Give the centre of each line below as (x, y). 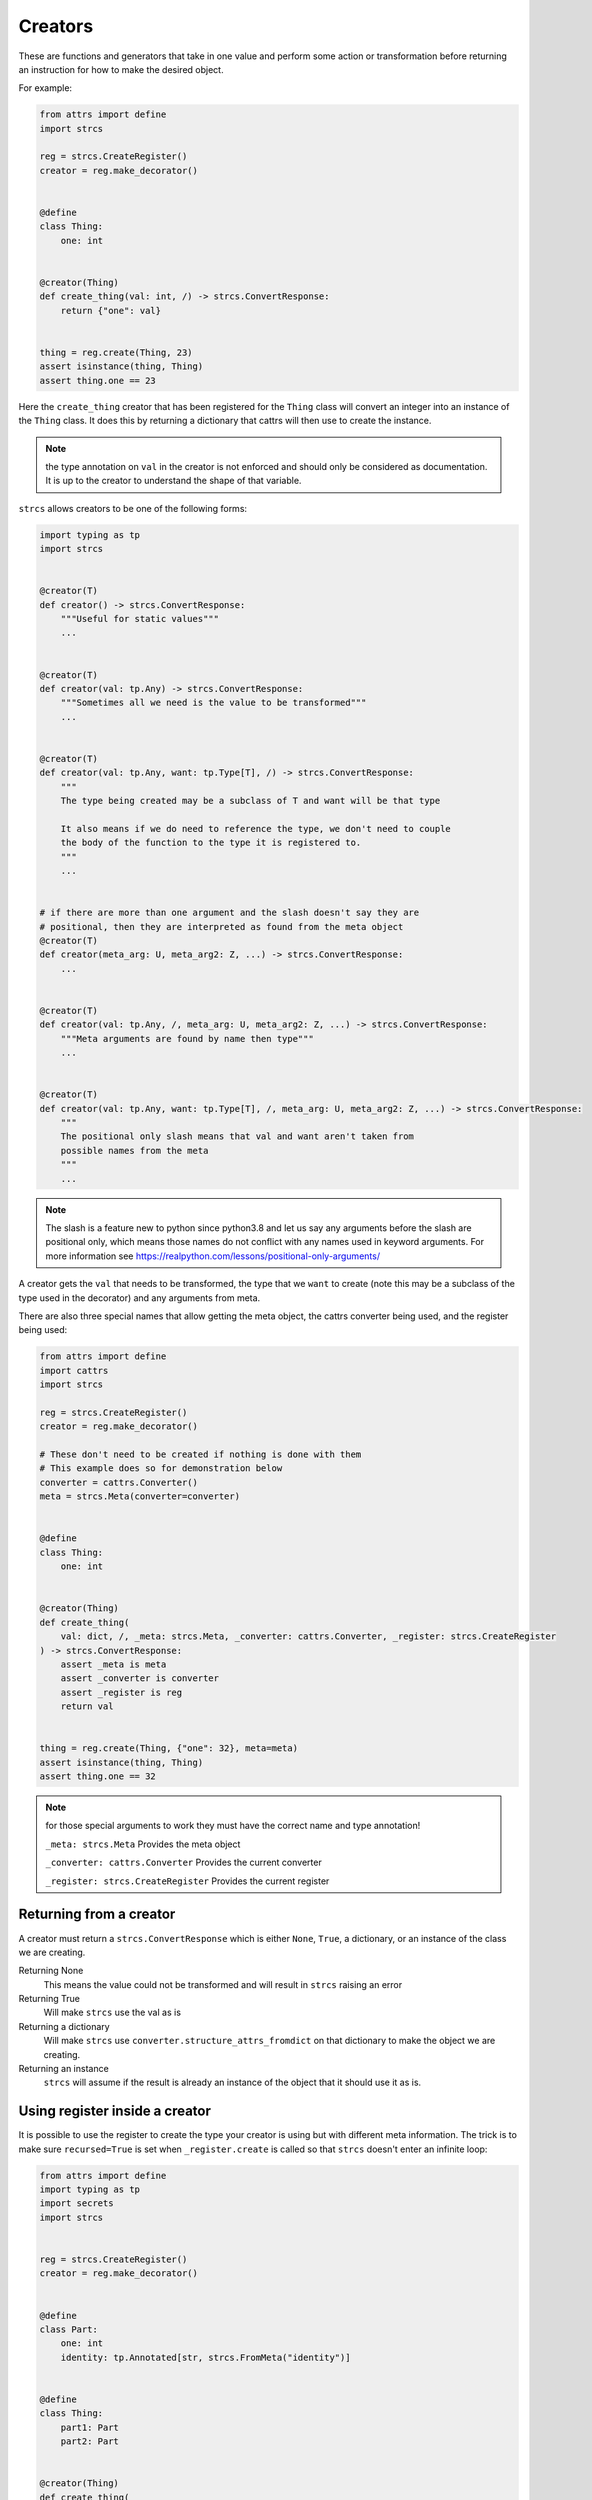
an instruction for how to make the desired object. (121, 69)
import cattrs (74, 1370)
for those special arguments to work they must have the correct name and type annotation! (233, 1826)
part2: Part (90, 2441)
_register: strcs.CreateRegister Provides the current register (187, 1881)
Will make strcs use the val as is (112, 2012)
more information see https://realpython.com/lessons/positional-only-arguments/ (212, 1256)
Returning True (49, 1999)
